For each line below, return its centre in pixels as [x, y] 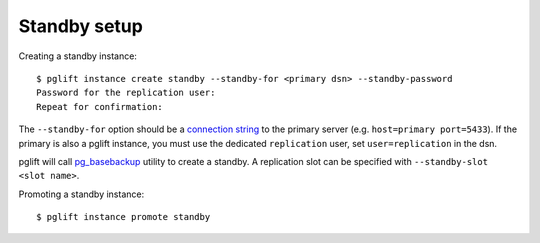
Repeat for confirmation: [100, 106]
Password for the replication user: [126, 93]
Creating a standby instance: [77, 56]
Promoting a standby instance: [81, 194]
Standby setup [81, 26]
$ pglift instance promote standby [123, 217]
